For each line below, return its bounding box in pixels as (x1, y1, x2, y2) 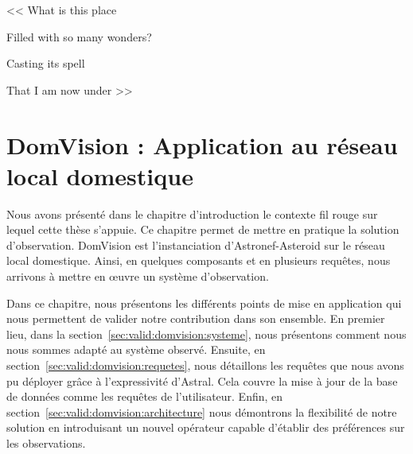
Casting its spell (6, 55, 85, 72)
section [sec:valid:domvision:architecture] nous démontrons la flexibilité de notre (6, 403, 397, 420)
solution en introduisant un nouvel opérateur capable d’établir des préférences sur (6, 419, 405, 436)
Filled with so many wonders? (6, 28, 152, 45)
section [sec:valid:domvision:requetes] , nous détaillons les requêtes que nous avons (6, 357, 404, 374)
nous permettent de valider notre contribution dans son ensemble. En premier (6, 310, 385, 327)
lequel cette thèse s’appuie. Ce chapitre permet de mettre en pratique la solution (6, 221, 399, 238)
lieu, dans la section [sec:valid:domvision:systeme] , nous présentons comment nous (6, 325, 407, 342)
